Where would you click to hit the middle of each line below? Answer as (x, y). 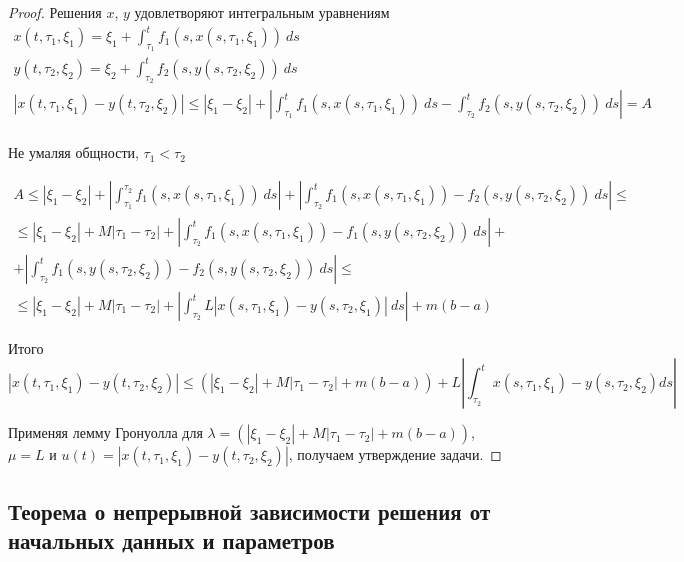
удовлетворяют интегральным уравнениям (262, 12)
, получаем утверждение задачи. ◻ (395, 454)
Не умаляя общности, (73, 152)
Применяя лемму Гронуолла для (105, 432)
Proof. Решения (55, 12)
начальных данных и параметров (171, 540)
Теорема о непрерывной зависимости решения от (249, 510)
